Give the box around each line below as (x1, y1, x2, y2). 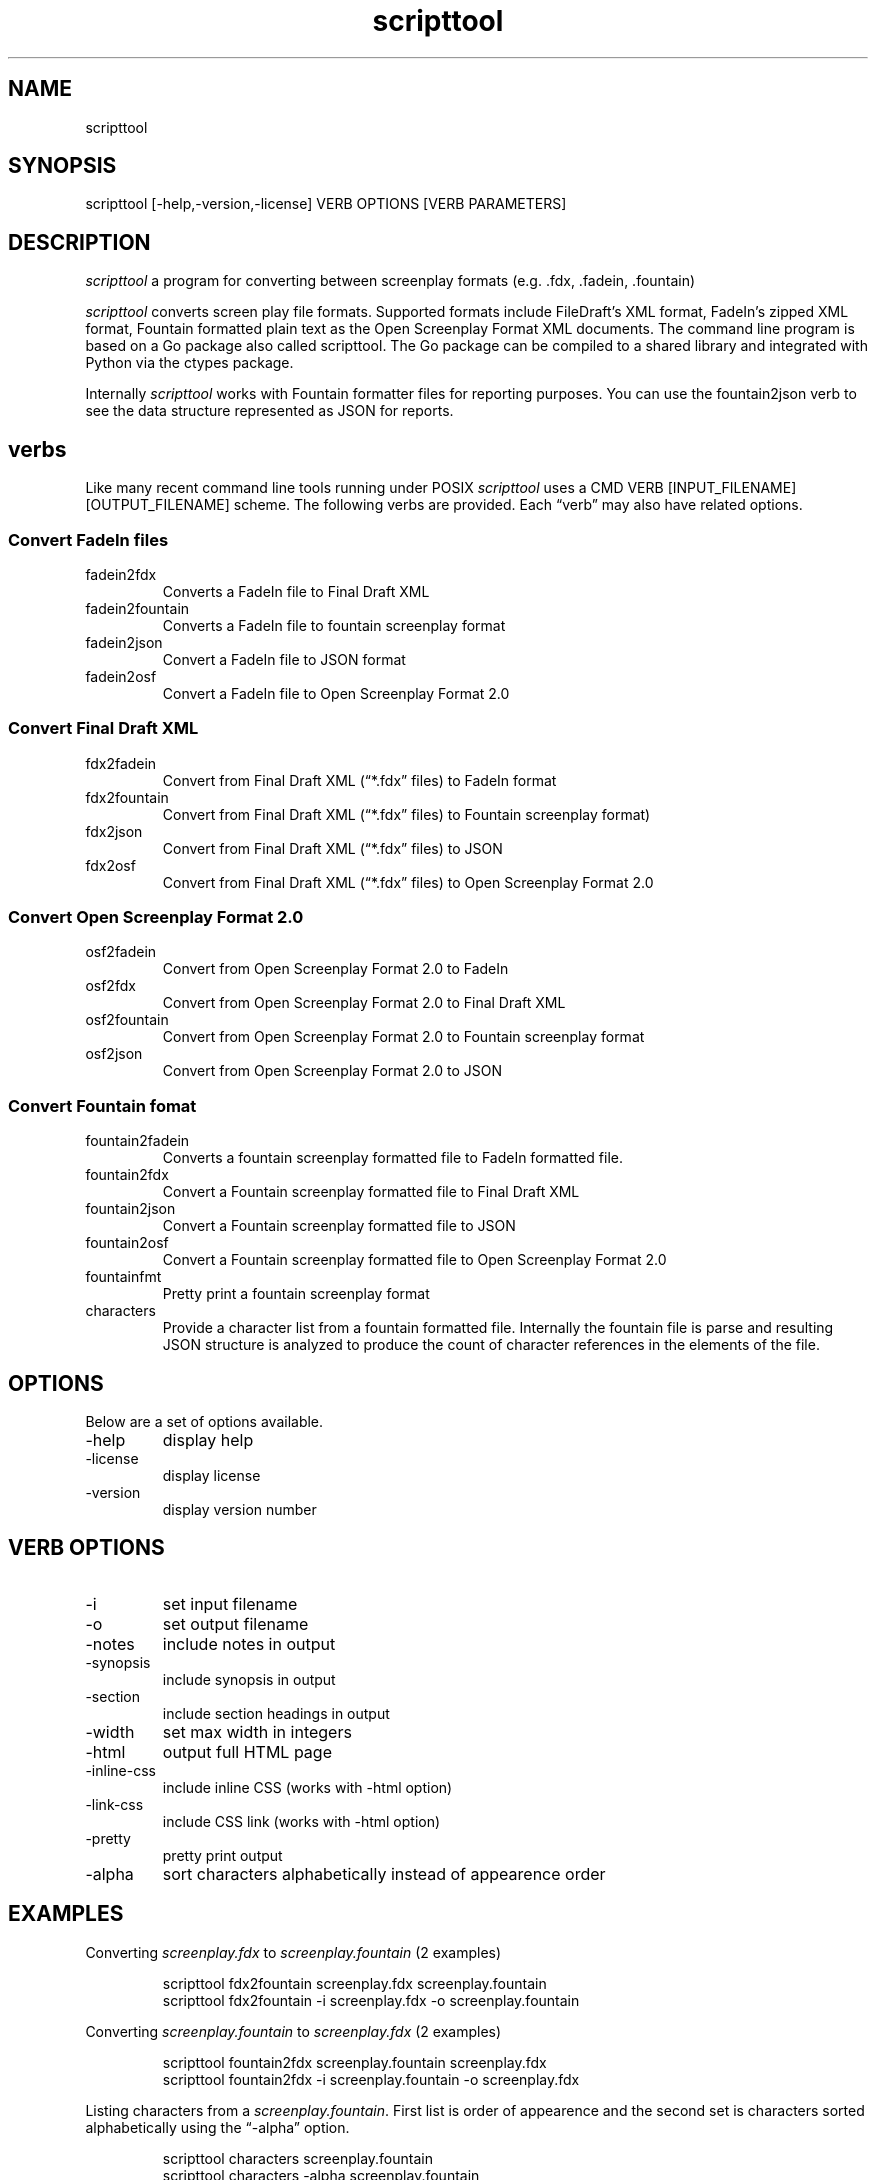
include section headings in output (162, 1704, 390, 1722)
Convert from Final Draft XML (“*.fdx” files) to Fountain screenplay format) (162, 805, 651, 823)
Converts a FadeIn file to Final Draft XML (162, 582, 430, 600)
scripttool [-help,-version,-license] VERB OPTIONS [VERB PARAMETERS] (85, 195, 567, 213)
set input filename (162, 1593, 298, 1614)
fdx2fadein (85, 754, 157, 772)
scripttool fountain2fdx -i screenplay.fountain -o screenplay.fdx (162, 2070, 580, 2088)
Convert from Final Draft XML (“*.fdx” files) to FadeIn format (162, 771, 557, 789)
